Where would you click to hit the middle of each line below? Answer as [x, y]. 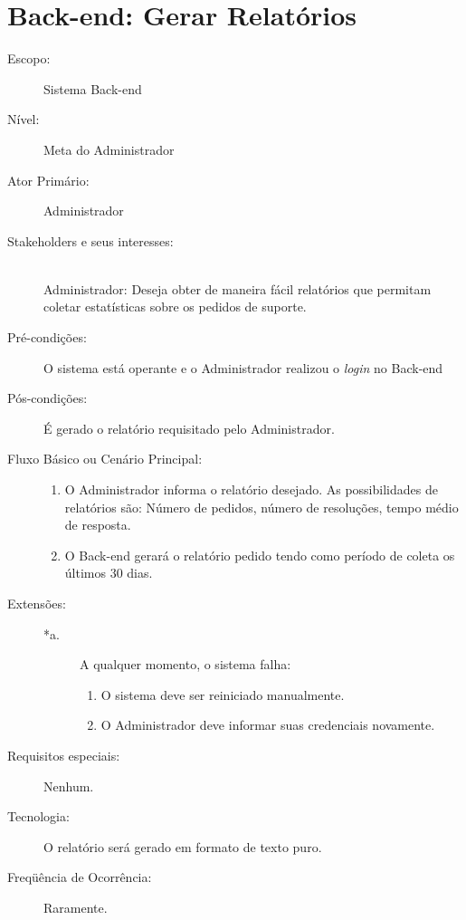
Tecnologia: [38, 816]
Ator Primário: [48, 180]
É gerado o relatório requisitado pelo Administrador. [189, 428]
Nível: [24, 119]
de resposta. [98, 525]
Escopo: [29, 58]
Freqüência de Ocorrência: [80, 877]
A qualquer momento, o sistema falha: [185, 664]
